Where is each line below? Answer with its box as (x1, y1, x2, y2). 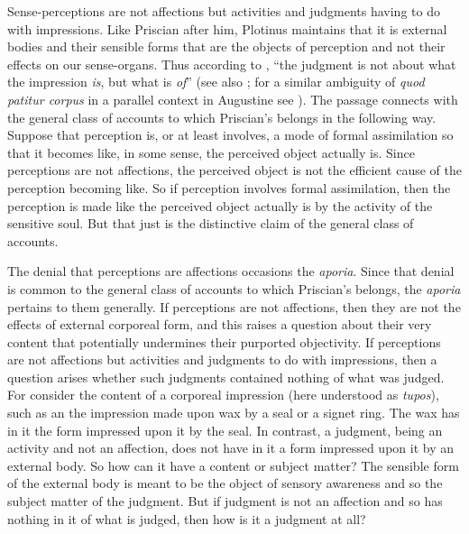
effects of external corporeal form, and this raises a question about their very (7, 315, 432, 334)
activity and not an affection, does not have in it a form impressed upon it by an (7, 438, 454, 457)
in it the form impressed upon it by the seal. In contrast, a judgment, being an (7, 420, 443, 439)
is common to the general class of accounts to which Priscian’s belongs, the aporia (7, 279, 461, 298)
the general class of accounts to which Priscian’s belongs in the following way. (7, 107, 437, 126)
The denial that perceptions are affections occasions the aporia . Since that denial (7, 262, 455, 281)
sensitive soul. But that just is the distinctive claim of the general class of (7, 214, 414, 233)
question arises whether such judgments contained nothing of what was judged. (7, 367, 445, 386)
